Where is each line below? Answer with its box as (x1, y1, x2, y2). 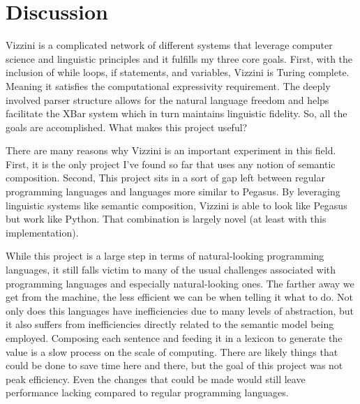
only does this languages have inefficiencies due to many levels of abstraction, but (6, 303, 354, 317)
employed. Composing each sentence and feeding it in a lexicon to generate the (6, 331, 343, 345)
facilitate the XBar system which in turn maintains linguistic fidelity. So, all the (6, 106, 347, 121)
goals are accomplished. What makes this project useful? (6, 119, 248, 134)
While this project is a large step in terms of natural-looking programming (6, 248, 324, 263)
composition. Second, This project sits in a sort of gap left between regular (6, 170, 325, 185)
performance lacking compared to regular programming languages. (6, 385, 289, 400)
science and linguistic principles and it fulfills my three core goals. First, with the (6, 51, 353, 66)
